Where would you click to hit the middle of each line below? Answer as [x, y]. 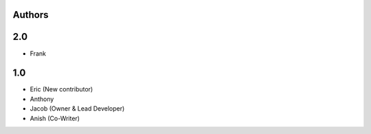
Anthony [42, 99]
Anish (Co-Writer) [55, 118]
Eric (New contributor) [61, 89]
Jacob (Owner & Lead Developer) [77, 109]
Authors [31, 15]
